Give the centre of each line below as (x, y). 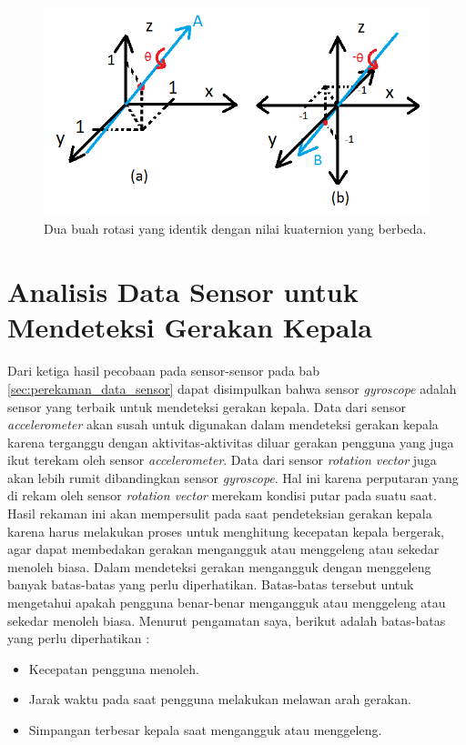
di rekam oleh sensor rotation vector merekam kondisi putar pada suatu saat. (222, 495)
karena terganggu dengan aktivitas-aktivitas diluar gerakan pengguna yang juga (231, 442)
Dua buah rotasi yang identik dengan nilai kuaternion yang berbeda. (235, 229)
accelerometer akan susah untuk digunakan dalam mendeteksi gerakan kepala (223, 424)
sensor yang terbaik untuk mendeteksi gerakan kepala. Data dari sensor (207, 406)
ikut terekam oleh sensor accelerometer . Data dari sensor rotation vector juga (222, 460)
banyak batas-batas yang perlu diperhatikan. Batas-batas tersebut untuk (211, 584)
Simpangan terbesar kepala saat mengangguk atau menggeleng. (205, 730)
